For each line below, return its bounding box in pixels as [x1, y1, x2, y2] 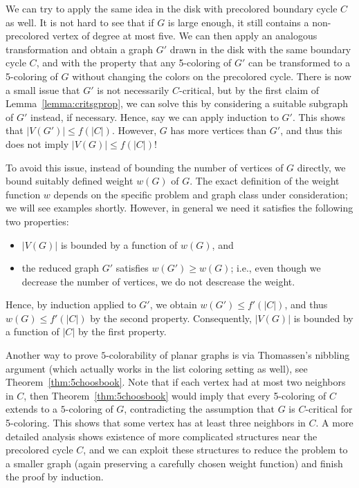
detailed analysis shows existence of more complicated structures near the [6, 429, 317, 443]
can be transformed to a [248, 55, 351, 70]
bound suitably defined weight [6, 173, 134, 188]
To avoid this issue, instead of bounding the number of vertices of [6, 160, 284, 174]
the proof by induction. [6, 469, 104, 484]
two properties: [6, 214, 69, 228]
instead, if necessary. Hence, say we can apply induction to [30, 109, 279, 124]
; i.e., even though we [230, 261, 321, 275]
